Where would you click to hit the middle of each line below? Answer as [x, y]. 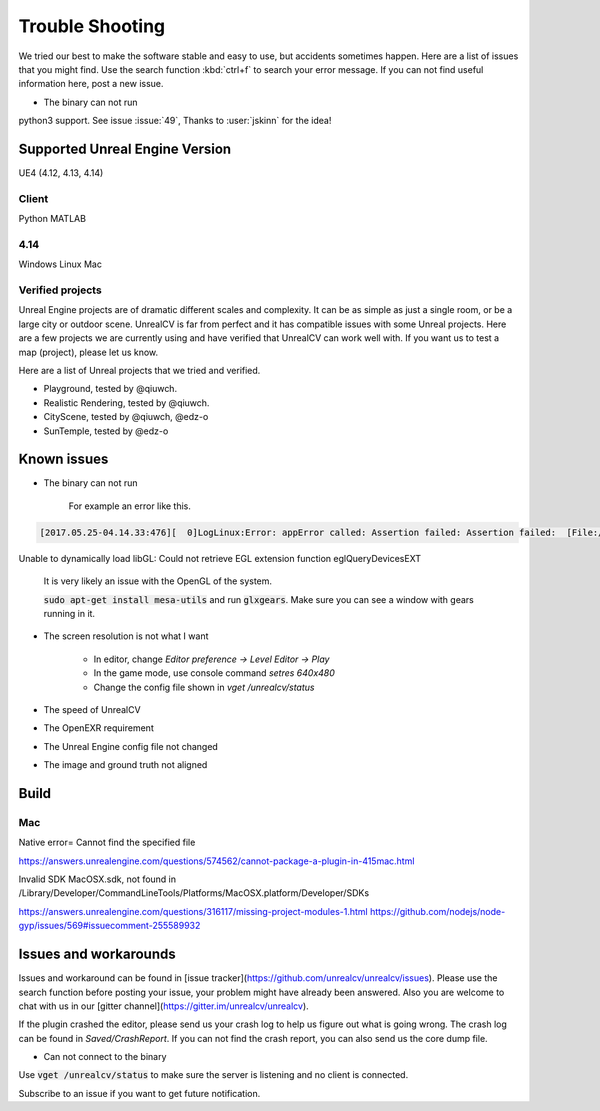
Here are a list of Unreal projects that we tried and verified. [139, 370]
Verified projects [60, 290]
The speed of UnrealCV [92, 709]
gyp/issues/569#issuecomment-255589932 [109, 926]
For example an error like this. [130, 506]
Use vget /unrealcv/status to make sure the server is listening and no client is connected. [213, 1075]
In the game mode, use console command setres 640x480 [214, 673]
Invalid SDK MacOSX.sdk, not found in [97, 879]
